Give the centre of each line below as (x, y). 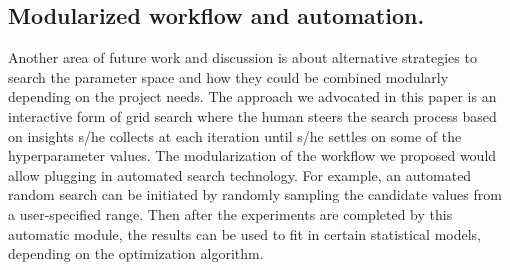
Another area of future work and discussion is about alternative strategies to (242, 57)
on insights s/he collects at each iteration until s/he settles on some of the (235, 135)
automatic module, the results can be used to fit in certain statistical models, (245, 233)
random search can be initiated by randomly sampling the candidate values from (255, 194)
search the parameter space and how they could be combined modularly (228, 76)
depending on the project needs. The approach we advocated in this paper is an (252, 96)
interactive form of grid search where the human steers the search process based (252, 115)
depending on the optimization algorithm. (136, 253)
